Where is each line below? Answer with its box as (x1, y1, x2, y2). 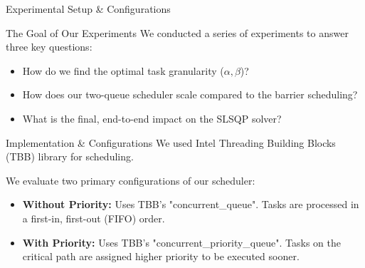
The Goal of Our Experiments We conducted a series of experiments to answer (6, 25, 349, 40)
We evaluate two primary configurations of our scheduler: (6, 172, 255, 187)
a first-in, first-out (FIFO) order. (22, 210, 165, 225)
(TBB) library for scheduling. (6, 149, 134, 164)
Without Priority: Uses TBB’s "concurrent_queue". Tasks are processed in (22, 197, 359, 212)
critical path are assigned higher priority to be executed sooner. (22, 249, 300, 264)
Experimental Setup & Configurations (6, 1, 171, 16)
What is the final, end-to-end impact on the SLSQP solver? (22, 110, 282, 125)
